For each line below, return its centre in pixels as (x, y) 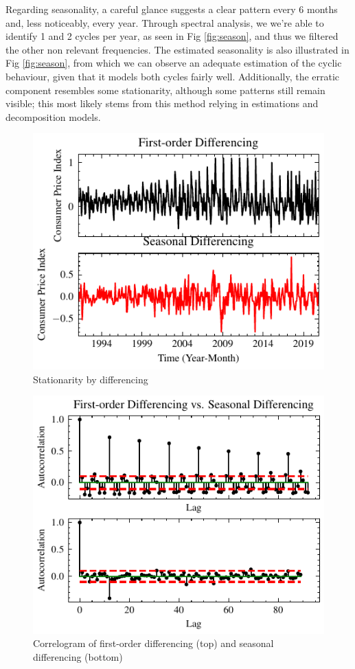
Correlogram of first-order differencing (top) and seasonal (153, 643)
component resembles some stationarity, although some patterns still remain (165, 90)
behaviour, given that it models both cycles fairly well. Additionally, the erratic (173, 76)
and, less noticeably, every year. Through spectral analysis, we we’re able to (165, 22)
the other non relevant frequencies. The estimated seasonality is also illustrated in (177, 49)
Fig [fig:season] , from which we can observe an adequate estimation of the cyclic (174, 63)
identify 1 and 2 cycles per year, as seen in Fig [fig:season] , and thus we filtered (172, 36)
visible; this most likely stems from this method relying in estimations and (162, 103)
